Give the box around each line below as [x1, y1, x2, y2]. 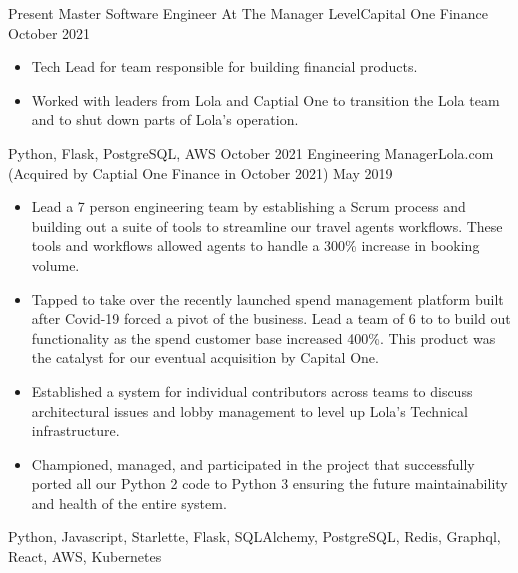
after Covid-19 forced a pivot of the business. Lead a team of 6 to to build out [31, 308, 511, 329]
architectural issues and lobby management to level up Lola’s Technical [31, 400, 468, 421]
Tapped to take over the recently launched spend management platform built [31, 288, 504, 309]
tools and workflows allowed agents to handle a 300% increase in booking [31, 235, 480, 256]
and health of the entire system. [31, 492, 227, 513]
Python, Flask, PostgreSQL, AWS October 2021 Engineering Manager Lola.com [8, 142, 494, 163]
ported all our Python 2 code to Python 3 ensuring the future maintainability [31, 473, 508, 494]
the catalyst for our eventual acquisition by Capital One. [31, 347, 379, 368]
